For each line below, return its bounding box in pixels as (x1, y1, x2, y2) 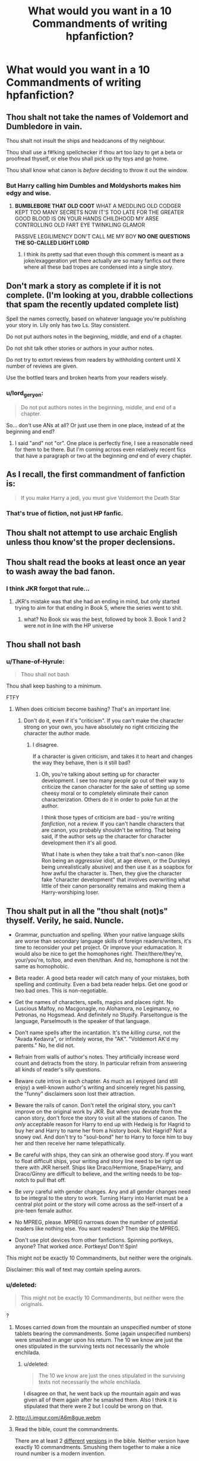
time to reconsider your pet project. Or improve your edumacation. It (14, 943, 182, 951)
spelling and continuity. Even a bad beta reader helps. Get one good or (14, 980, 188, 987)
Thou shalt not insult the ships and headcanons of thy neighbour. (6, 137, 166, 144)
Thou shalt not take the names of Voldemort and (6, 112, 189, 122)
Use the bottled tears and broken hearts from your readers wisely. (6, 374, 168, 381)
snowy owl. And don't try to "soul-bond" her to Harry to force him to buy (14, 1133, 193, 1140)
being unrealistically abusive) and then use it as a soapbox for (41, 863, 193, 871)
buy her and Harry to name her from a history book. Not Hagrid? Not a (14, 1127, 187, 1134)
